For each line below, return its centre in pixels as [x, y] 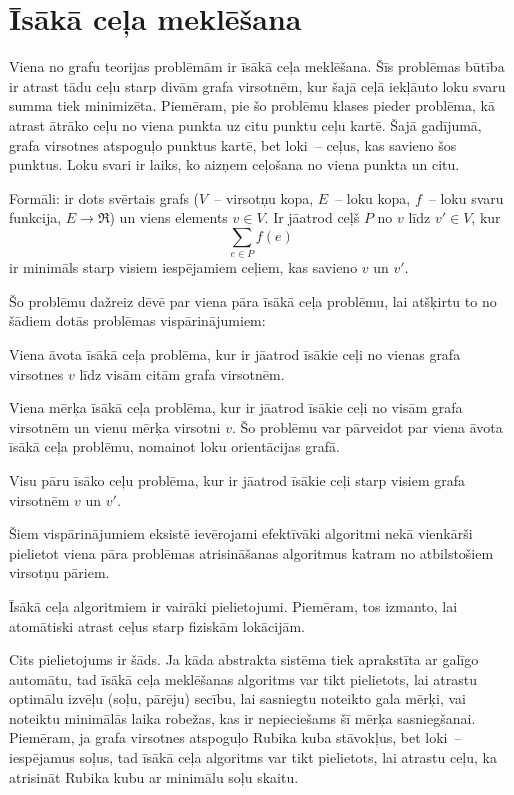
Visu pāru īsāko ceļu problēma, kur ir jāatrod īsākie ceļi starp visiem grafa [237, 479]
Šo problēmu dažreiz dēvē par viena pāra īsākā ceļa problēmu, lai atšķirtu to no [253, 300]
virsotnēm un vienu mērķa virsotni [115, 426]
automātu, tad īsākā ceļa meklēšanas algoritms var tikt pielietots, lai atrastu [243, 678]
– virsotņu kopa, [264, 197]
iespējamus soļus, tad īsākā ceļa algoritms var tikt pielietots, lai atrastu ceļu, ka [253, 757]
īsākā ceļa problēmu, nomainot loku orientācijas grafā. [174, 446]
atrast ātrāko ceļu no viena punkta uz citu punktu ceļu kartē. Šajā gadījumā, [245, 124]
